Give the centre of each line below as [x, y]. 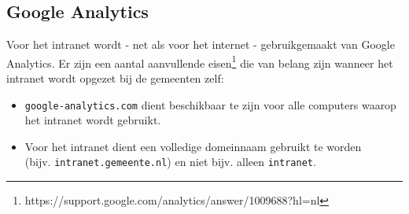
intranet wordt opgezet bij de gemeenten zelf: [115, 78]
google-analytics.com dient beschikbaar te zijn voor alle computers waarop [210, 104]
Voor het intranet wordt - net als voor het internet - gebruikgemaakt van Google [201, 44]
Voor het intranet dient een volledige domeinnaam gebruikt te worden [193, 146]
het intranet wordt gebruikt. [93, 120]
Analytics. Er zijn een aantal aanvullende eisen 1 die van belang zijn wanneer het [200, 61]
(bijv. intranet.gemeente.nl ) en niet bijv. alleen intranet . [170, 162]
